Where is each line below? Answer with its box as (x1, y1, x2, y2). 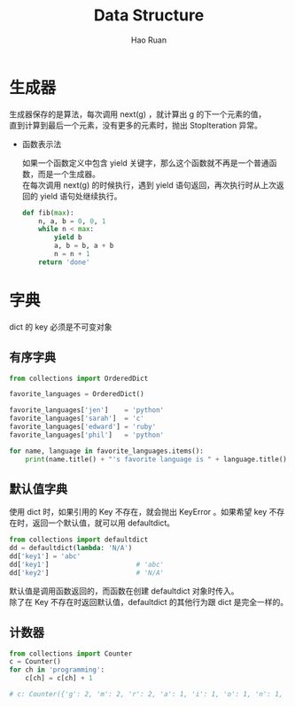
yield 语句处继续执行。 (39, 190, 122, 201)
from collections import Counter (9, 649, 133, 658)
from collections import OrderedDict (9, 374, 149, 383)
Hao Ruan (130, 35, 167, 45)
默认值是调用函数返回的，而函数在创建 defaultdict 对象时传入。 (9, 586, 239, 596)
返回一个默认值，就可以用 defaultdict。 (32, 517, 175, 528)
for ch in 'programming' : (9, 665, 105, 674)
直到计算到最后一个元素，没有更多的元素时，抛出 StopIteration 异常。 (9, 120, 263, 130)
